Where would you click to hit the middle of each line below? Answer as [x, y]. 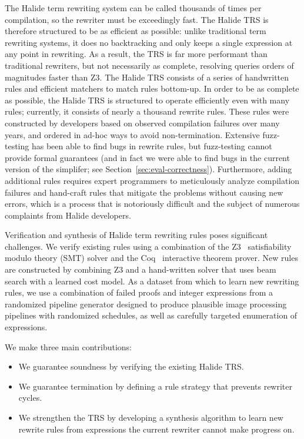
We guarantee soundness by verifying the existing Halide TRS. [131, 366]
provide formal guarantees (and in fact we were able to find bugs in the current [147, 157]
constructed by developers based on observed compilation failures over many [142, 123]
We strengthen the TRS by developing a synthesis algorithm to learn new [151, 417]
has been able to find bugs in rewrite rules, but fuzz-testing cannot [152, 146]
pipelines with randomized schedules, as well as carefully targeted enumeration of [151, 315]
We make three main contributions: [68, 346]
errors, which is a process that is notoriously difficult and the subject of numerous [152, 204]
